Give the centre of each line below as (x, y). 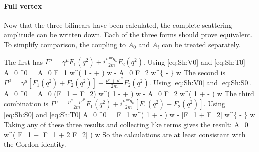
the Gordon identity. (35, 144)
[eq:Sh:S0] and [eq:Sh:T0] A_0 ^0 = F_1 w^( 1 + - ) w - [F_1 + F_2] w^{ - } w (129, 114)
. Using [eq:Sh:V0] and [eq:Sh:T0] (194, 61)
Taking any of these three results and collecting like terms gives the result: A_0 (126, 124)
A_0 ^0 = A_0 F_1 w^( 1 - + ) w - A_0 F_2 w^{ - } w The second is (115, 72)
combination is (26, 104)
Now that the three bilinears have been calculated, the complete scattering (118, 25)
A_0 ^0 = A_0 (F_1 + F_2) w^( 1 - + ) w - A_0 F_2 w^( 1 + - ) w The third (129, 93)
